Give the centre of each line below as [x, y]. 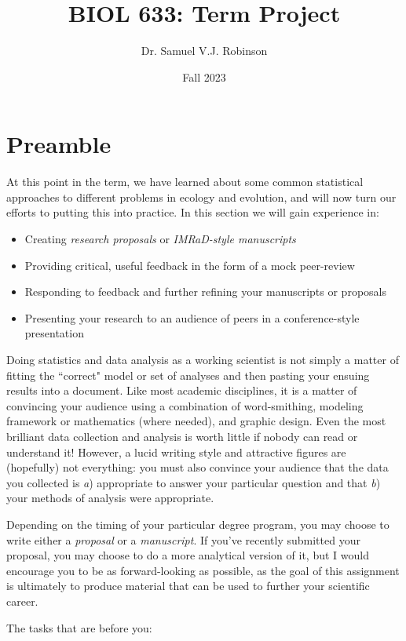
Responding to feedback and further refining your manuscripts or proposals [205, 291]
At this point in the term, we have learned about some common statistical [185, 182]
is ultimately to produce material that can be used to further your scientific [188, 586]
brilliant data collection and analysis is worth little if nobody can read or [182, 436]
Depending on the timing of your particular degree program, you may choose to [198, 524]
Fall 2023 [204, 76]
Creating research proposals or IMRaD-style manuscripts [160, 239]
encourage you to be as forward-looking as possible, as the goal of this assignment [203, 570]
